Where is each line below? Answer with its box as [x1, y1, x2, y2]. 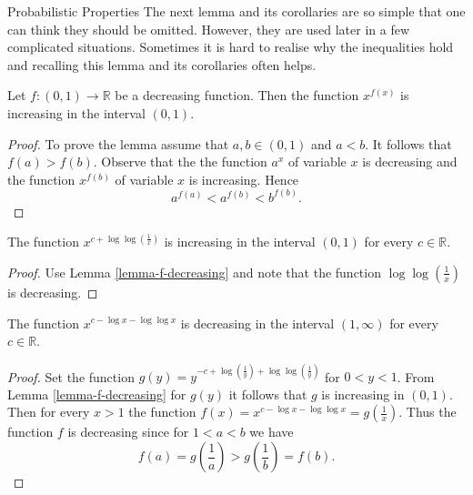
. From [397, 367, 435, 386]
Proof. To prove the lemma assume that [7, 134, 229, 153]
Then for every [7, 402, 90, 421]
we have [249, 422, 294, 441]
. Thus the [398, 402, 457, 421]
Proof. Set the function [7, 367, 135, 386]
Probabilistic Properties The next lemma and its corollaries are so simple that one [7, 2, 466, 20]
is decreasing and [362, 152, 458, 171]
